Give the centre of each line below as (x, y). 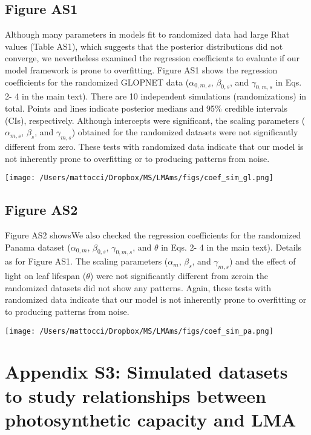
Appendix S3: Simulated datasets (146, 372)
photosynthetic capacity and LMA (151, 419)
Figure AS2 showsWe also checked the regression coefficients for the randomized (153, 235)
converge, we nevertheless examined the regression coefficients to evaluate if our (152, 58)
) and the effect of (263, 261)
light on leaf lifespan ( (46, 276)
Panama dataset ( (38, 247)
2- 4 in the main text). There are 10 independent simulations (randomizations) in (156, 96)
